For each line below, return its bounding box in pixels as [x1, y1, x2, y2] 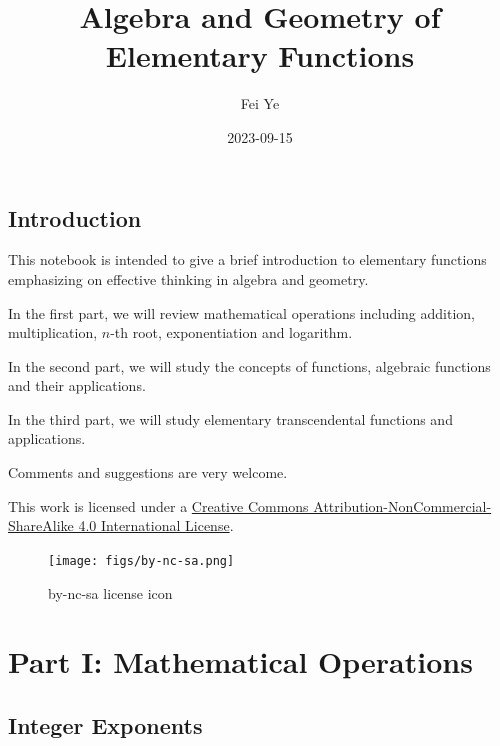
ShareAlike [8, 515, 74, 536]
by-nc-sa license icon [48, 582, 173, 603]
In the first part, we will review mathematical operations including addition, [8, 302, 476, 323]
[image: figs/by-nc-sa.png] [48, 553, 235, 568]
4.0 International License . [78, 515, 234, 536]
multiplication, [8, 322, 98, 343]
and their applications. [8, 375, 146, 396]
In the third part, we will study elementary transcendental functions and [8, 408, 453, 429]
